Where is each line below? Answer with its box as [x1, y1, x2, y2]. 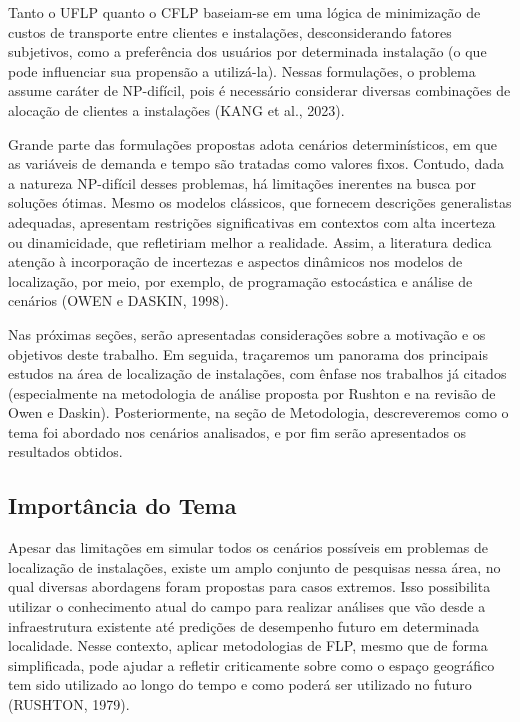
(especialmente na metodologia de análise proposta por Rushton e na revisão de [8, 382, 496, 403]
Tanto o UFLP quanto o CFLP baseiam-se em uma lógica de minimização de [8, 2, 481, 22]
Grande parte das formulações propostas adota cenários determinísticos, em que [8, 133, 497, 154]
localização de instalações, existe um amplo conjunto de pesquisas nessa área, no [8, 556, 501, 577]
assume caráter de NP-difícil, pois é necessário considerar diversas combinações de [8, 80, 511, 101]
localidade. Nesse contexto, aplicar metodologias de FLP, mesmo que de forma [8, 635, 488, 656]
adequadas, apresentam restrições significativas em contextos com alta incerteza [8, 211, 496, 232]
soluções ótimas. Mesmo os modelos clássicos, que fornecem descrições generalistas [8, 192, 512, 213]
